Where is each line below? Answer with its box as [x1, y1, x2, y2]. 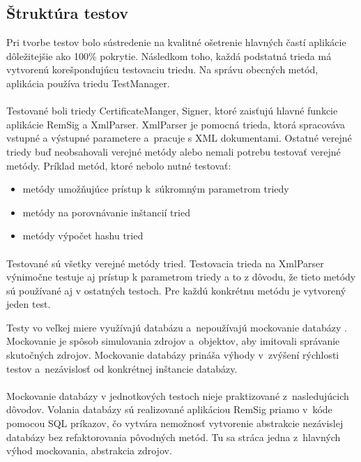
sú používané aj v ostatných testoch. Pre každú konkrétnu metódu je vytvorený [6, 283, 346, 297]
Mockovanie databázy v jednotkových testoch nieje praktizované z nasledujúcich [6, 388, 349, 403]
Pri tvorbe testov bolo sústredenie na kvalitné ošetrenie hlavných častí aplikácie [6, 35, 346, 50]
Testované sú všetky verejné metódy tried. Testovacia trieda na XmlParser [6, 255, 324, 270]
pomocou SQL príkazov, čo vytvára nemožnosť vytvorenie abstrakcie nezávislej [6, 416, 344, 431]
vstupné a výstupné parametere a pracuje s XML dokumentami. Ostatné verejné [6, 131, 352, 145]
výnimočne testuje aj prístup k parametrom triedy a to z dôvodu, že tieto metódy [6, 269, 356, 284]
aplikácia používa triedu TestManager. [6, 75, 170, 90]
